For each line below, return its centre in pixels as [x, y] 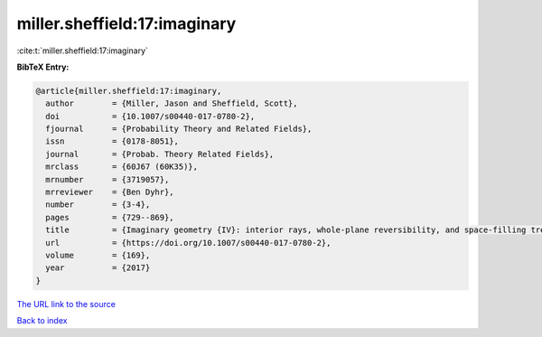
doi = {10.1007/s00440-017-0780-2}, [150, 116]
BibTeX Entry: [43, 67]
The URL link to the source [66, 304]
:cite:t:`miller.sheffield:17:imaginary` [83, 51]
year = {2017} [98, 268]
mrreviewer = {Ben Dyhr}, [110, 192]
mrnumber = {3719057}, [107, 179]
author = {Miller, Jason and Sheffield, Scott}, [172, 103]
